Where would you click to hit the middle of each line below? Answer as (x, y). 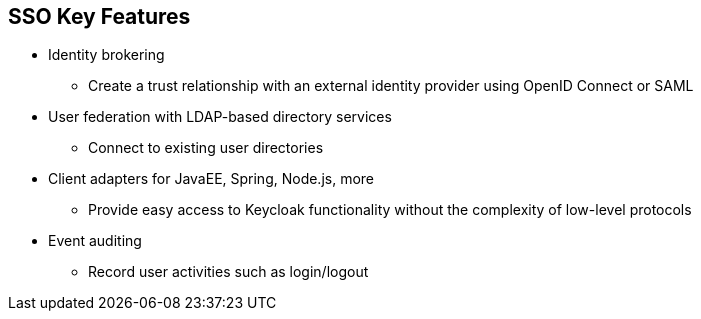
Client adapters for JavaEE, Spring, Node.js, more (211, 179)
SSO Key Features (99, 16)
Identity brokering (106, 55)
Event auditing (95, 241)
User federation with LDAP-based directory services (220, 117)
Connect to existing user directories (206, 148)
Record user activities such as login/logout (228, 272)
